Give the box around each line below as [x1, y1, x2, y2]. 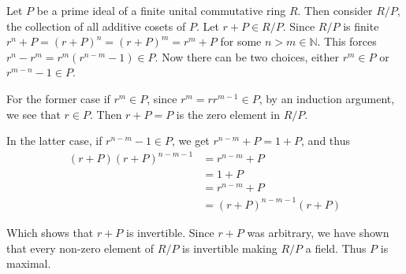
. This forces [317, 33, 377, 50]
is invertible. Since [125, 224, 214, 240]
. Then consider [297, 2, 373, 18]
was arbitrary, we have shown [247, 224, 389, 240]
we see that [6, 106, 61, 122]
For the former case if [6, 90, 110, 106]
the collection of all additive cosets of [6, 17, 186, 34]
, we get [172, 132, 210, 149]
